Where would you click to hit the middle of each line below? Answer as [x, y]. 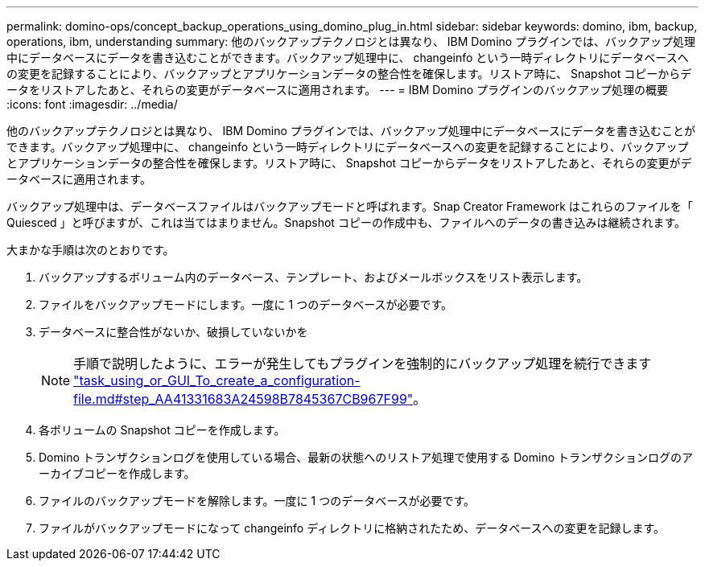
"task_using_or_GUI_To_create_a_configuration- [217, 380]
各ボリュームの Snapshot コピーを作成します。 [162, 430]
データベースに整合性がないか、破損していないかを [173, 332]
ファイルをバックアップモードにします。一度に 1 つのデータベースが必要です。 [246, 304]
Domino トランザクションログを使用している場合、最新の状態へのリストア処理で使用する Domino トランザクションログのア [366, 457]
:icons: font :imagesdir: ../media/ [92, 104]
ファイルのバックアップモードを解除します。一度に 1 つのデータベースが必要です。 [257, 501]
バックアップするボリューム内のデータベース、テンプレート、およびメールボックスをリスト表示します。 [313, 277]
